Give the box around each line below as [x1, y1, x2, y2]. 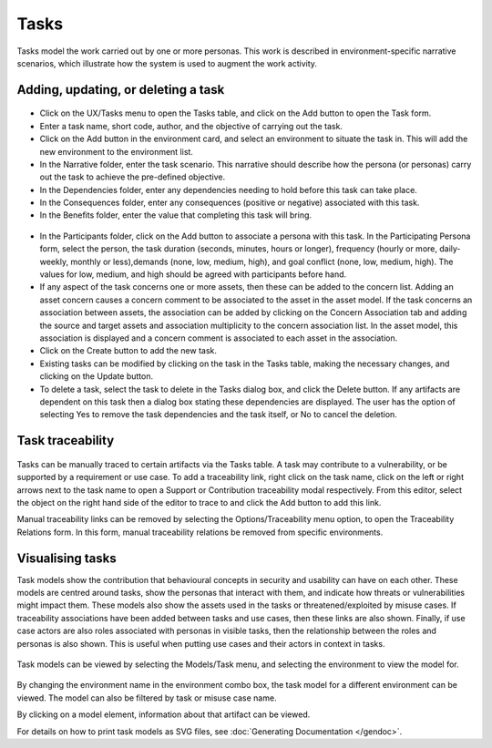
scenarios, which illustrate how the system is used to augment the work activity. [16, 57, 318, 68]
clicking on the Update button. [39, 371, 154, 382]
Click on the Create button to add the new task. [39, 345, 218, 356]
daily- [438, 243, 461, 254]
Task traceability [16, 433, 115, 448]
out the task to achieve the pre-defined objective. [39, 171, 226, 182]
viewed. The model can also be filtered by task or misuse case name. [16, 692, 277, 703]
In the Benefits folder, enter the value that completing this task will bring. [39, 210, 313, 220]
